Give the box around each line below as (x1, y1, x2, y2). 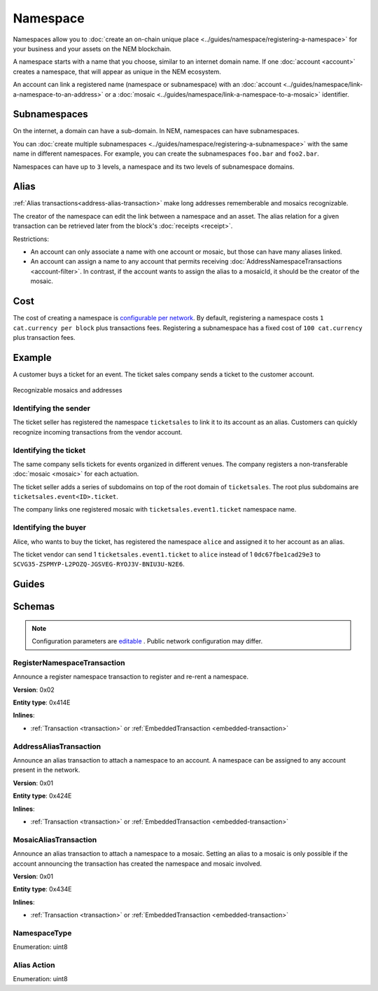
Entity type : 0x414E (13, 698, 71, 707)
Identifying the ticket (13, 445, 86, 455)
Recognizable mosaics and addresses (13, 386, 122, 395)
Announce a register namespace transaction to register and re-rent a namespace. (13, 673, 248, 681)
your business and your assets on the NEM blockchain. (13, 44, 171, 53)
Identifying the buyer (13, 523, 87, 533)
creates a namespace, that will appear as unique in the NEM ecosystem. (13, 67, 222, 76)
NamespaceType (13, 928, 72, 938)
